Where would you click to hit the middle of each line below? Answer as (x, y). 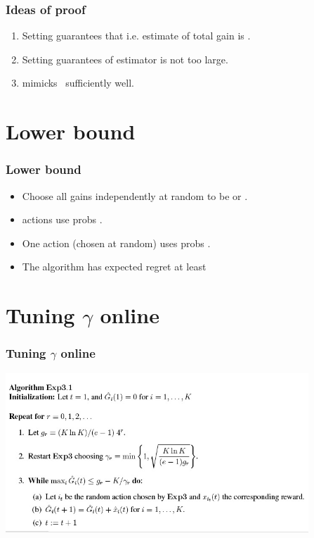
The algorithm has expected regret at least (114, 267)
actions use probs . (62, 219)
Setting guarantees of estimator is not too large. (125, 59)
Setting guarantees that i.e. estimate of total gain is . (136, 36)
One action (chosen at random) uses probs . (116, 243)
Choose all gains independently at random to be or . (135, 195)
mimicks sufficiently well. (78, 83)
